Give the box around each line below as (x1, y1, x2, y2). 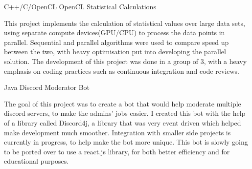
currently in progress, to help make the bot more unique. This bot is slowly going (4, 137, 248, 147)
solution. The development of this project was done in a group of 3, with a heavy (4, 56, 247, 66)
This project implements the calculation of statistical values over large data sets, (4, 18, 245, 28)
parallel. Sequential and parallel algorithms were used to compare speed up (4, 37, 229, 47)
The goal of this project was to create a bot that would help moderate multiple (4, 98, 241, 108)
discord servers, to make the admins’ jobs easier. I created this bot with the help (4, 108, 246, 118)
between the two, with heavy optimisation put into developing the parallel (4, 46, 226, 57)
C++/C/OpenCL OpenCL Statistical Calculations (4, 1, 156, 11)
